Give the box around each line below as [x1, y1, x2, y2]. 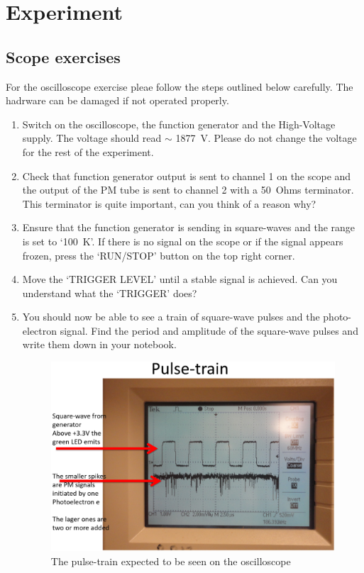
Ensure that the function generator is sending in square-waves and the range [22, 220, 355, 235]
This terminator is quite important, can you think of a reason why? [22, 196, 316, 211]
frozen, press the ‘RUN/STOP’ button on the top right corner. [22, 247, 295, 262]
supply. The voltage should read [22, 130, 162, 145]
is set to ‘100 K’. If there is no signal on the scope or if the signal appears [22, 233, 343, 248]
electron [22, 323, 57, 338]
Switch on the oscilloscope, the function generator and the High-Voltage [22, 116, 336, 131]
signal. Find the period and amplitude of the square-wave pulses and [60, 323, 358, 338]
